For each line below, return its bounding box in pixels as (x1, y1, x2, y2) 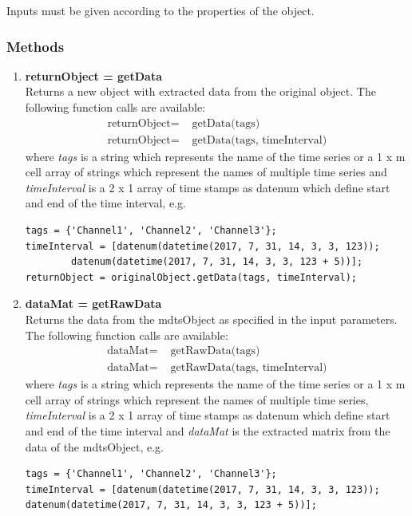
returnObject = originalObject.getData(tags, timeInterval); (25, 271, 358, 283)
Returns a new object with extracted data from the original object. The (25, 83, 376, 100)
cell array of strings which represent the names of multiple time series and (25, 163, 387, 180)
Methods (6, 36, 65, 56)
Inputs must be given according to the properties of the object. (6, 2, 315, 18)
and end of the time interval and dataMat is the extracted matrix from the (25, 423, 390, 439)
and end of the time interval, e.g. (25, 195, 186, 211)
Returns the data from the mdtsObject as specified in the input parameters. (25, 311, 398, 327)
